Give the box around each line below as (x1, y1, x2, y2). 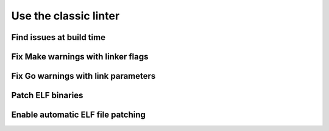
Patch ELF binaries (11, 90, 83, 101)
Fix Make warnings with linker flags (11, 52, 149, 62)
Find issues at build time (11, 32, 106, 42)
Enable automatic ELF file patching (11, 110, 146, 120)
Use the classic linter (11, 9, 120, 22)
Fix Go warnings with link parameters (11, 71, 156, 81)
